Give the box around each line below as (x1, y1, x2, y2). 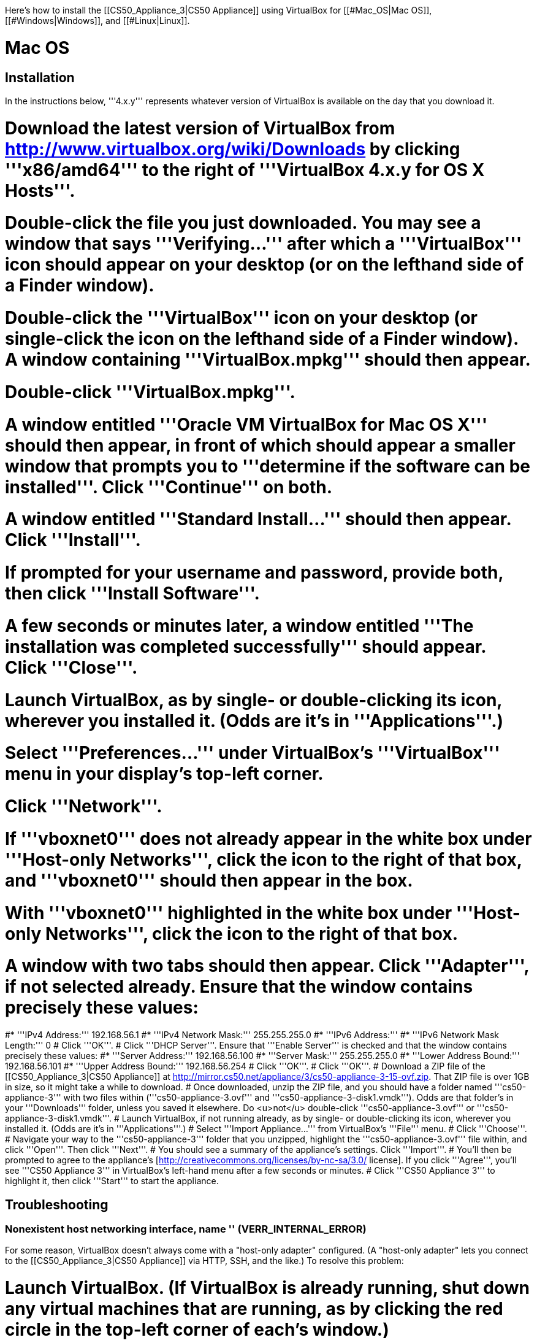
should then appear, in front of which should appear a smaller (5, 434, 516, 456)
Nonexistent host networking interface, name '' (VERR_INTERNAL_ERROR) (5, 1223, 367, 1236)
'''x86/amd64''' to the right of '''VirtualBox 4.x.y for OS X (5, 159, 485, 180)
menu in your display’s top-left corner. (5, 763, 324, 785)
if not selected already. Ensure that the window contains (5, 976, 473, 998)
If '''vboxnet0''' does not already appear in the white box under (5, 828, 532, 849)
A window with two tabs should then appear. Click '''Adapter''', (5, 955, 530, 977)
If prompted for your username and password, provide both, (5, 562, 504, 583)
